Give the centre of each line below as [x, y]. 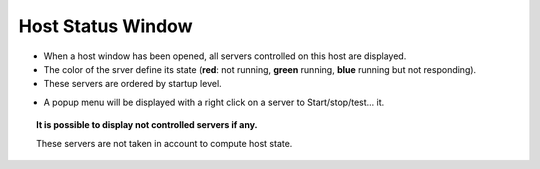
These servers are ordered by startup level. [132, 84]
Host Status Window [105, 26]
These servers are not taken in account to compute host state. [164, 143]
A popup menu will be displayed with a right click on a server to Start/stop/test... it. [214, 102]
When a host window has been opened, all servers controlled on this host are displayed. [225, 56]
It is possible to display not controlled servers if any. [147, 125]
